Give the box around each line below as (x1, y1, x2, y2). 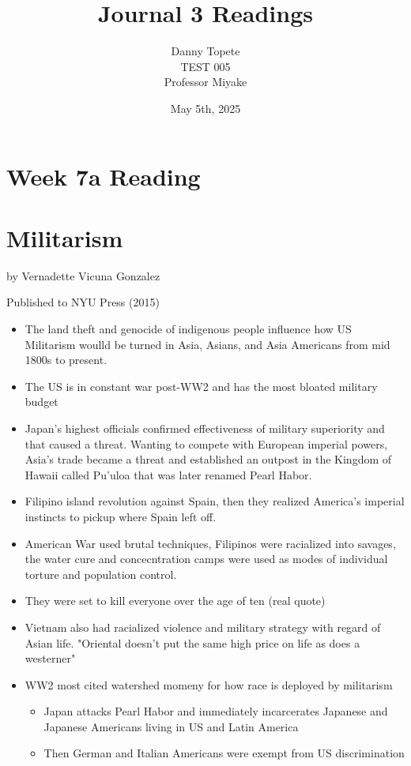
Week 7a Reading (6, 160, 201, 192)
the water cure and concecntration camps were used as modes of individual (25, 550, 388, 567)
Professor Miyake (164, 73, 247, 90)
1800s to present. (25, 351, 107, 368)
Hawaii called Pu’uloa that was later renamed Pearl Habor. (25, 466, 312, 483)
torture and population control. (25, 565, 177, 582)
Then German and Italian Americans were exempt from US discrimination (43, 745, 405, 761)
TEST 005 (180, 58, 231, 74)
